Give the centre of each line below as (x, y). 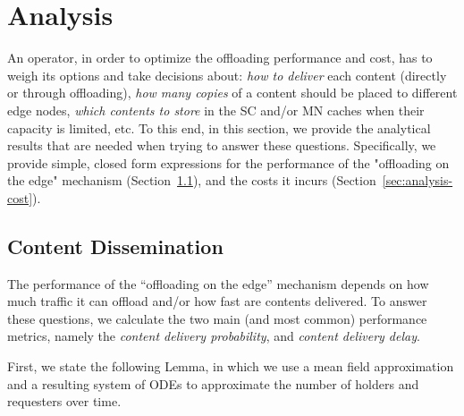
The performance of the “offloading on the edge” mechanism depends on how (218, 283)
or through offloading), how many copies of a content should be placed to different (232, 93)
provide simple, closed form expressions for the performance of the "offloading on (228, 162)
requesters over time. (64, 401)
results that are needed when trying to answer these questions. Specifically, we (222, 145)
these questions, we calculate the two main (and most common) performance (217, 318)
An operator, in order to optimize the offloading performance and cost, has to (220, 58)
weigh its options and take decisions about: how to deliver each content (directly (227, 75)
